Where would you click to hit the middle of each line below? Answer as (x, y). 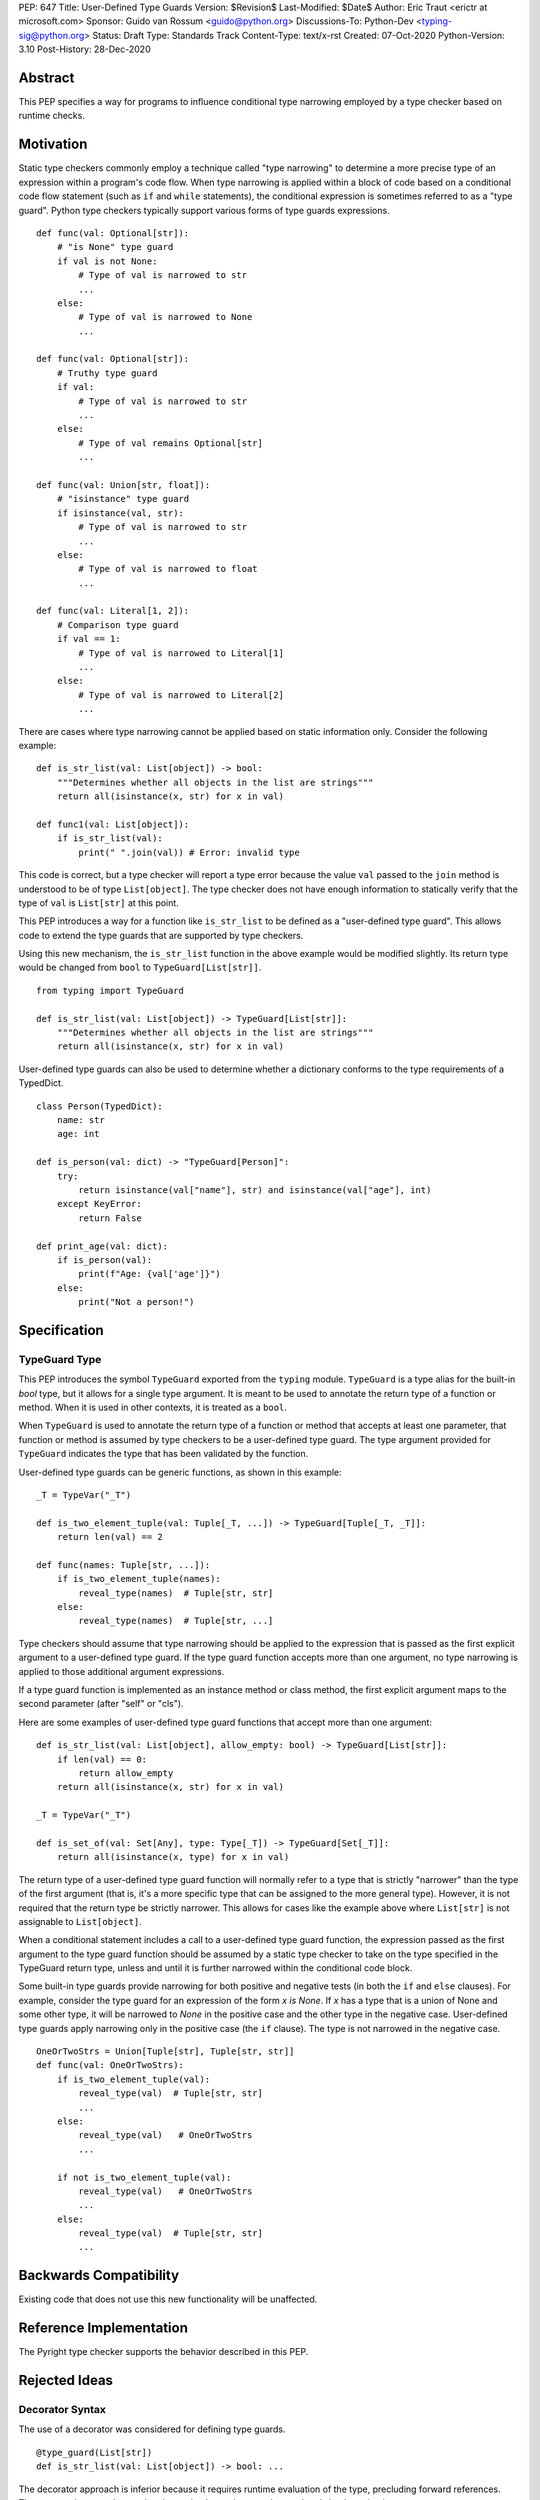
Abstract (46, 77)
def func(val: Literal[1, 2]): (113, 611)
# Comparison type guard (117, 624)
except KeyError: (99, 1204)
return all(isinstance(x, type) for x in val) (173, 1857)
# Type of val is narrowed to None (165, 317)
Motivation (53, 144)
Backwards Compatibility (99, 2275)
